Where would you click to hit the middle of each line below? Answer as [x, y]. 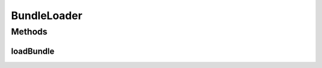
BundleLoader [47, 16]
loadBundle [33, 51]
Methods [29, 32]
